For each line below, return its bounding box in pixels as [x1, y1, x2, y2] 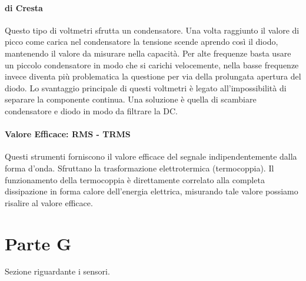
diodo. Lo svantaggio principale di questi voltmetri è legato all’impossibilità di [5, 81, 287, 94]
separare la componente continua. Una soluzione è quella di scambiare [5, 93, 257, 105]
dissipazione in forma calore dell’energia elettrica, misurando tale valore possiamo [5, 185, 298, 197]
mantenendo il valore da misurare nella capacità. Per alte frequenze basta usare [5, 47, 291, 59]
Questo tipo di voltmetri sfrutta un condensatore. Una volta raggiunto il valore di [5, 24, 300, 36]
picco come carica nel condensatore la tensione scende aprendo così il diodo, [5, 35, 278, 48]
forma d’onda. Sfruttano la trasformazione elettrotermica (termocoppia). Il [5, 161, 274, 174]
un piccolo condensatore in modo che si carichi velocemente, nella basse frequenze [5, 58, 299, 71]
